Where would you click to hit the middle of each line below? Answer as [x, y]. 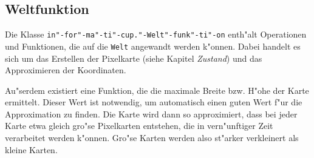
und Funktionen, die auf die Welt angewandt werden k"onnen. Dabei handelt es [153, 46]
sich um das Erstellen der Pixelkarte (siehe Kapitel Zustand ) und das [134, 58]
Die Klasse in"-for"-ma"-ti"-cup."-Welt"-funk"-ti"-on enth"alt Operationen [156, 34]
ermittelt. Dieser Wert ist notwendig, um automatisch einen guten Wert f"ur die [154, 102]
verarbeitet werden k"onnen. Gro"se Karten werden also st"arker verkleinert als [152, 138]
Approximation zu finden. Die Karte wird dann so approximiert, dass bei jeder [151, 114]
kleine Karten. [31, 149]
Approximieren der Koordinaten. [66, 70]
